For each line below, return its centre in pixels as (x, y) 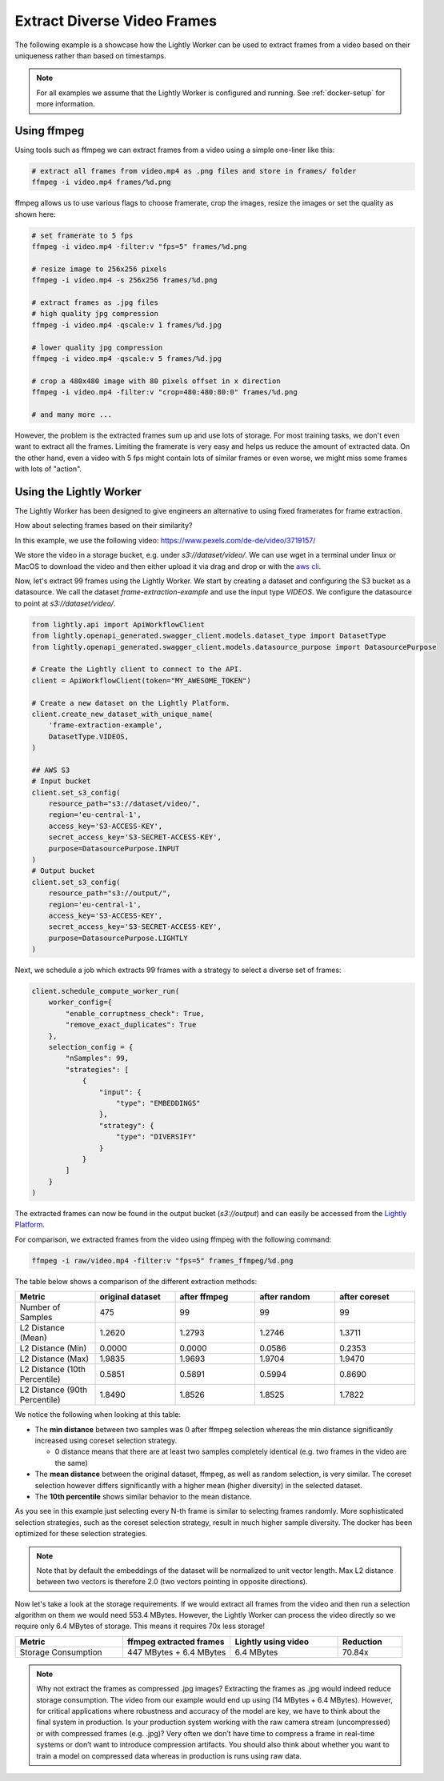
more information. (66, 104)
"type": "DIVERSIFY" (156, 1137)
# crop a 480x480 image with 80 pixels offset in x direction (156, 381)
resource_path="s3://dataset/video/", (124, 804)
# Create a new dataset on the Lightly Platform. (131, 703)
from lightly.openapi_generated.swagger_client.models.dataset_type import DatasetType (209, 636)
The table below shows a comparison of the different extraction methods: (136, 1281)
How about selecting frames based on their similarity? (104, 526)
